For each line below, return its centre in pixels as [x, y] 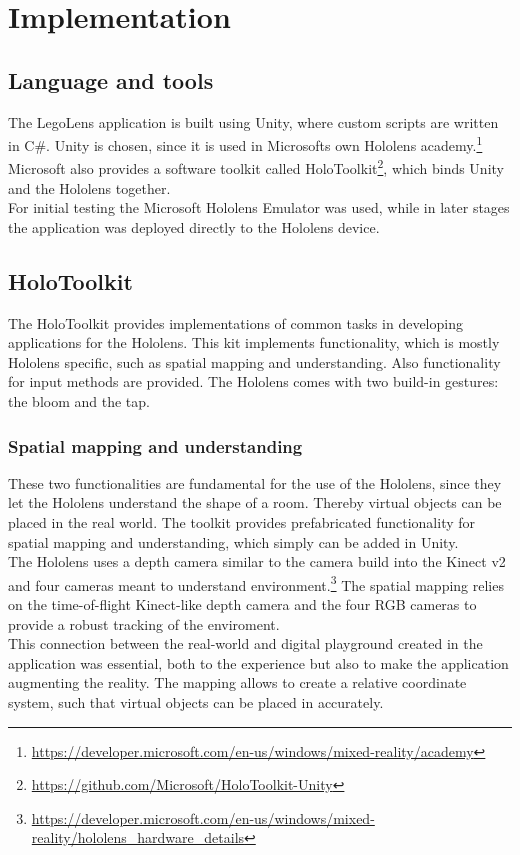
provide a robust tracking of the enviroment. [144, 623]
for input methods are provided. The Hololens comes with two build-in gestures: [253, 381]
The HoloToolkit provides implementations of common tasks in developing [235, 322]
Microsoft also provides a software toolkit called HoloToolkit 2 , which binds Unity [256, 167]
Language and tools [111, 79]
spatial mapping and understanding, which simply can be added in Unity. [233, 541]
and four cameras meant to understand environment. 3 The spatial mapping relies [256, 583]
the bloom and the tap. [79, 401]
